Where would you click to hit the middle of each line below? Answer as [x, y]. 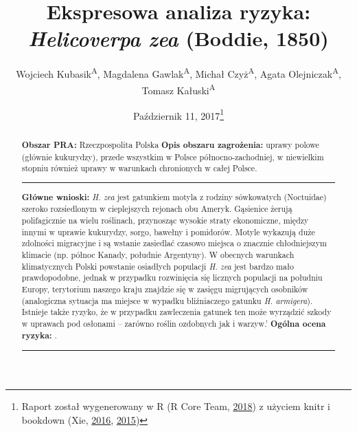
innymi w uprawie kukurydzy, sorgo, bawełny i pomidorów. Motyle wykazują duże [168, 231]
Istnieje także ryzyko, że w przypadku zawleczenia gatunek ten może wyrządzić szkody [176, 312]
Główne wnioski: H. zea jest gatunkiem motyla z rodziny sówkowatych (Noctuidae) [174, 197]
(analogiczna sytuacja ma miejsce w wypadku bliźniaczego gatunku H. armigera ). [167, 300]
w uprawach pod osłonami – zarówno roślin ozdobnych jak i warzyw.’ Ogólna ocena [174, 323]
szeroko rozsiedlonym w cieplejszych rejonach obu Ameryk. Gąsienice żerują [157, 209]
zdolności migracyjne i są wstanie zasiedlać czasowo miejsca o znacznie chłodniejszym [174, 243]
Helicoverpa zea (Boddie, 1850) [178, 39]
